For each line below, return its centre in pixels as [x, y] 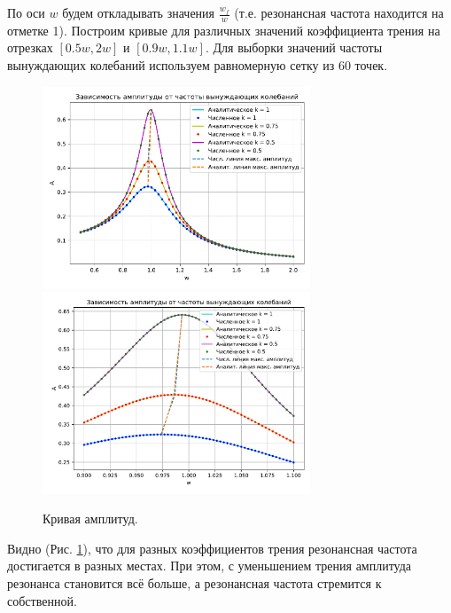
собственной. [42, 600]
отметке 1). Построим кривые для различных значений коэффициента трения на [224, 30]
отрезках [30, 47]
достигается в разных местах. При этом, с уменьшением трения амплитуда [210, 566]
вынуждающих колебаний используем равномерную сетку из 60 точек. [198, 65]
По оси [26, 12]
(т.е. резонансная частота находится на [339, 12]
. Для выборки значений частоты [294, 47]
